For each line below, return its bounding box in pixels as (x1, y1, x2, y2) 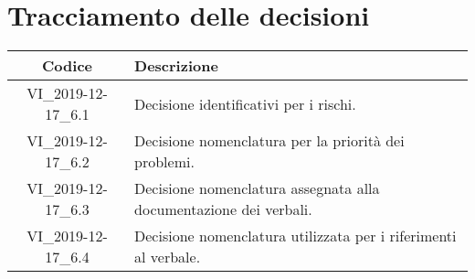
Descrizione (134, 55, 218, 77)
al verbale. (134, 246, 201, 268)
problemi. (134, 151, 195, 173)
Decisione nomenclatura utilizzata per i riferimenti (134, 225, 457, 247)
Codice (42, 55, 92, 77)
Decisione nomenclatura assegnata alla (134, 177, 380, 199)
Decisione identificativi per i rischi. (134, 92, 356, 114)
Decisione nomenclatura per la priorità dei (134, 130, 405, 152)
